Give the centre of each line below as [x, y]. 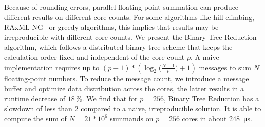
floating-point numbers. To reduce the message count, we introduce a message [127, 78]
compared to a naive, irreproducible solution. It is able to [171, 108]
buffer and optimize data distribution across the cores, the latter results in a [124, 88]
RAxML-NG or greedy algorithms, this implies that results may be [111, 27]
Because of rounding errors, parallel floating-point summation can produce [121, 7]
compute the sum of [35, 118]
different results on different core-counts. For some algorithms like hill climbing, [129, 17]
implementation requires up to [52, 67]
